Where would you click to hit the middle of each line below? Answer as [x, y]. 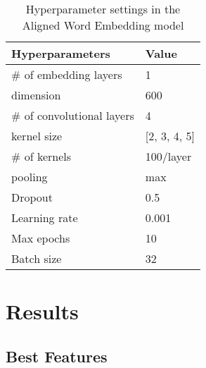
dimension [36, 95]
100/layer [168, 156]
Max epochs [41, 238]
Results [42, 311]
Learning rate [45, 217]
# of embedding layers [67, 74]
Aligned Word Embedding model [103, 25]
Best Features [57, 356]
